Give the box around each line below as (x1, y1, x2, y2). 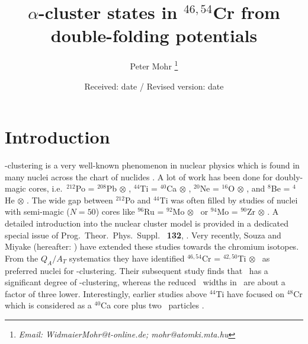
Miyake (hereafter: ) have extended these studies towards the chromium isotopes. (5, 240, 299, 253)
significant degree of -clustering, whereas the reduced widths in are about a (5, 276, 285, 288)
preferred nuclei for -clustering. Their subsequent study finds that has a (5, 264, 268, 276)
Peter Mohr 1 (130, 58, 178, 72)
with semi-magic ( (5, 205, 70, 218)
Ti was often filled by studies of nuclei (159, 193, 298, 206)
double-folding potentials (50, 23, 258, 47)
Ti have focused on (216, 287, 284, 300)
